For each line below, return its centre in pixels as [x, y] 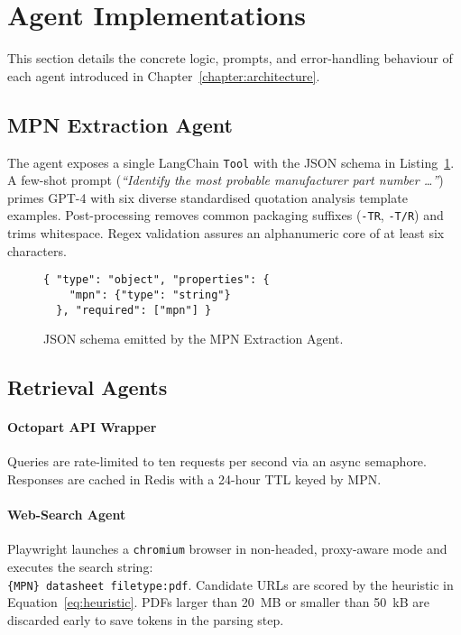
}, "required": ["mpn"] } [134, 310]
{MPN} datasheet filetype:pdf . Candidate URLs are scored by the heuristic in [230, 584]
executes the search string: [80, 566]
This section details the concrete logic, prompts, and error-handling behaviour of [230, 58]
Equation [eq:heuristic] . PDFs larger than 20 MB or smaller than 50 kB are [218, 602]
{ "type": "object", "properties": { [157, 280]
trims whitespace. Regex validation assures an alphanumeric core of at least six [226, 233]
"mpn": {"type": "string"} [150, 294]
